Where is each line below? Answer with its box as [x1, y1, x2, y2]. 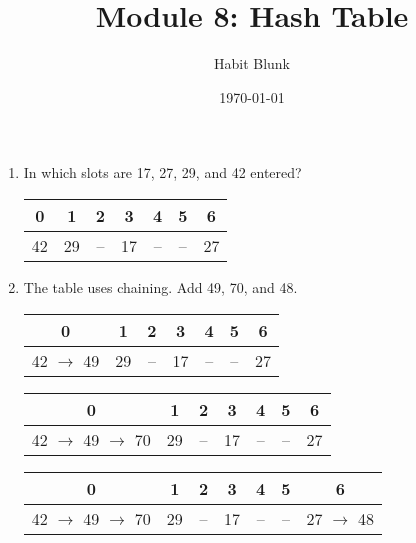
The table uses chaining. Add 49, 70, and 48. [23, 276, 298, 297]
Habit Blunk [213, 53, 291, 74]
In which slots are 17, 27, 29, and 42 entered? [23, 162, 302, 183]
